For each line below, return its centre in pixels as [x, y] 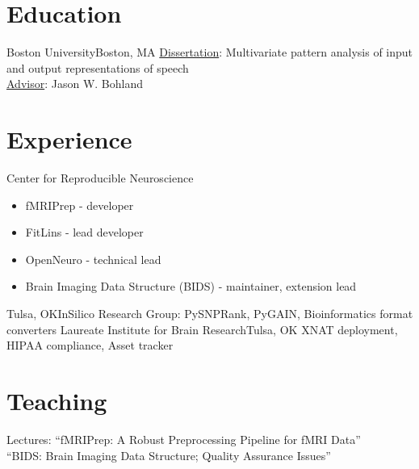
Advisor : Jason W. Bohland [75, 84]
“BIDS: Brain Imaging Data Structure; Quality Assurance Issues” [169, 455]
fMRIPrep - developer [80, 205]
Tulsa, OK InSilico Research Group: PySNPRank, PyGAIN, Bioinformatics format [210, 313]
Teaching [57, 400]
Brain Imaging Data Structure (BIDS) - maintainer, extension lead [191, 286]
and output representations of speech [98, 67]
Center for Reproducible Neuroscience [100, 178]
